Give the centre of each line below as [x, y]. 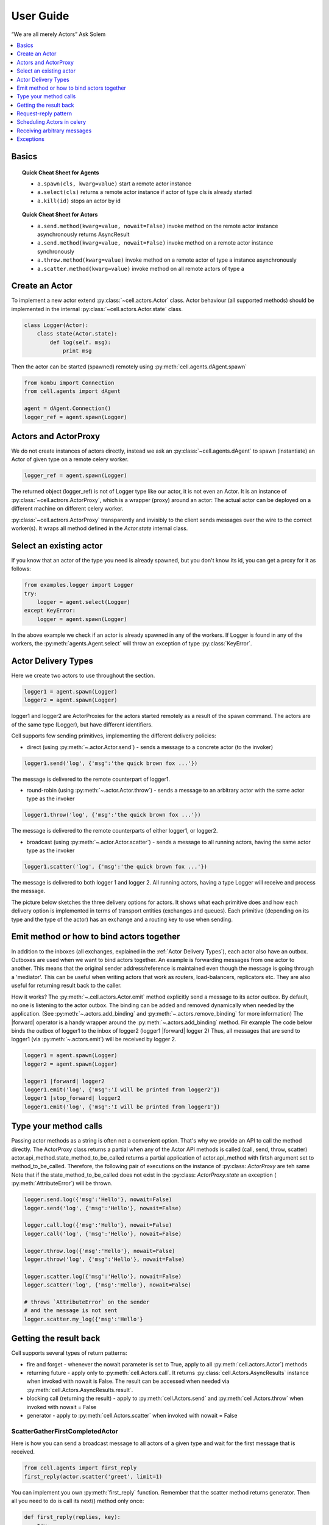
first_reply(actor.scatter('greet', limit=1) [93, 1477]
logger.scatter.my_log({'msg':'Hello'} [83, 1319]
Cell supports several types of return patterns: [69, 1353]
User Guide [40, 16]
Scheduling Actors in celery [51, 122]
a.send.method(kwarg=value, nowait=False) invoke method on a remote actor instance [155, 243]
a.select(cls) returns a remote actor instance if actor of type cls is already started [145, 192]
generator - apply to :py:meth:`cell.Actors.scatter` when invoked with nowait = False [132, 1415]
